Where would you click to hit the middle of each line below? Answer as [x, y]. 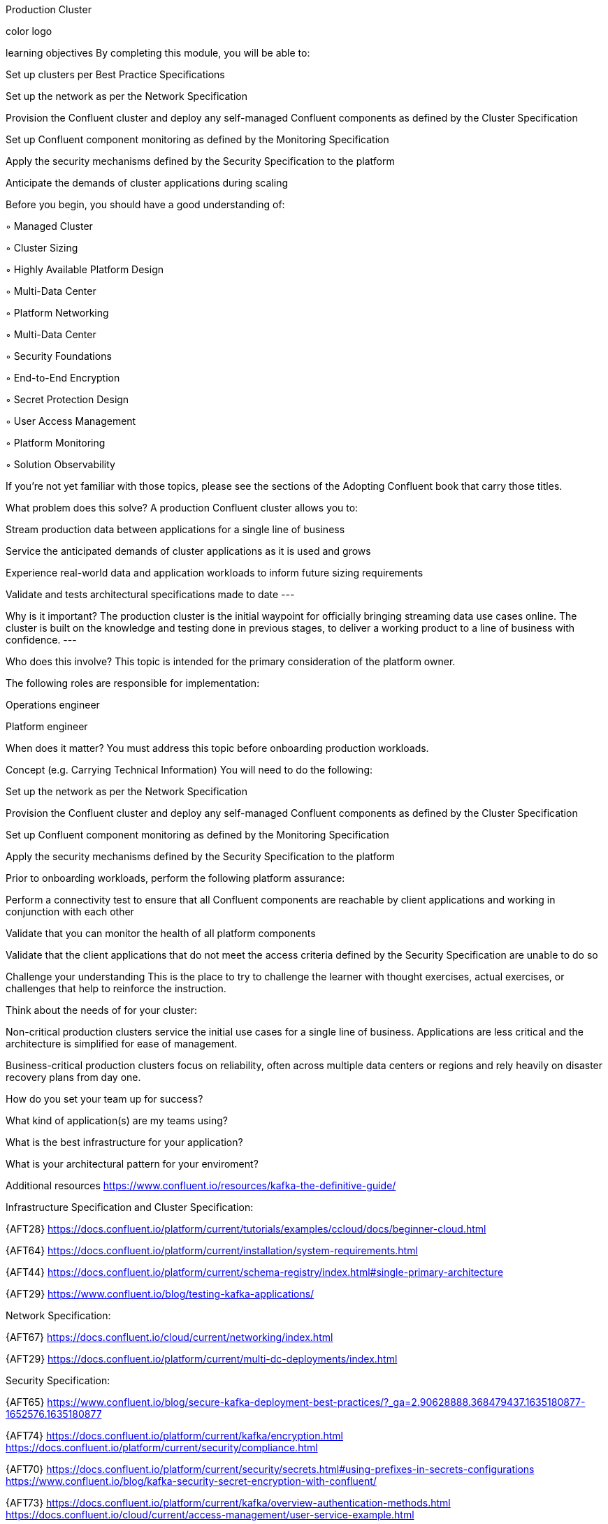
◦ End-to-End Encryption [63, 378]
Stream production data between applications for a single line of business [175, 529]
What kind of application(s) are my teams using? [117, 1120]
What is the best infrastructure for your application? [124, 1142]
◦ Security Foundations [59, 356]
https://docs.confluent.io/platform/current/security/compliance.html [162, 1447]
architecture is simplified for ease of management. [122, 1044]
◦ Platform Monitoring [56, 443]
